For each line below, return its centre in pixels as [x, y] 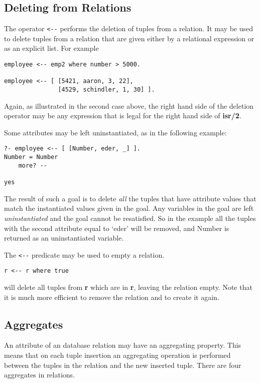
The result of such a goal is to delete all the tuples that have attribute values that [130, 198]
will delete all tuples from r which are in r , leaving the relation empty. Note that [128, 287]
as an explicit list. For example [51, 48]
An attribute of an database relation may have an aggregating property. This [123, 345]
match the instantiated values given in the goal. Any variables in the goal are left [129, 208]
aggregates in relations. [40, 375]
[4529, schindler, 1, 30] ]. [106, 90]
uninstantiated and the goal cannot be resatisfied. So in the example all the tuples [130, 218]
